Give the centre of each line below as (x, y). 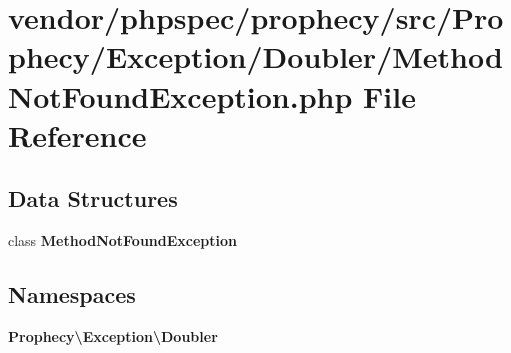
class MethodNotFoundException (122, 240)
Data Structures (93, 198)
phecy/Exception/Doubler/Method (255, 56)
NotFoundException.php (180, 95)
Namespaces (72, 294)
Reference (77, 134)
